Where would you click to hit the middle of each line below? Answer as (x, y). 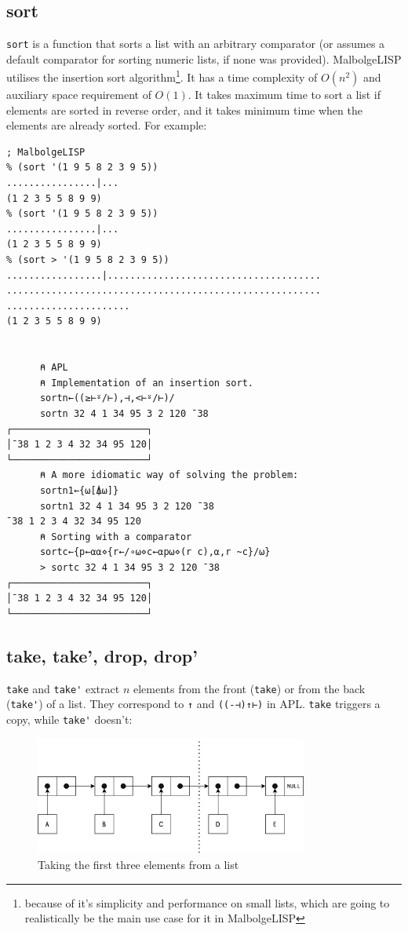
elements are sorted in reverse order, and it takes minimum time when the (184, 110)
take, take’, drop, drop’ (102, 655)
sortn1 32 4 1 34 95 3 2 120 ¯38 (127, 506)
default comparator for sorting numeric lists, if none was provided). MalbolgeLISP (204, 58)
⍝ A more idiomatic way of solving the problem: (169, 475)
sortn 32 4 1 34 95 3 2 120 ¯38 (124, 413)
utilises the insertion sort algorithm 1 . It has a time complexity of (162, 76)
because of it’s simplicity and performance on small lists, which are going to (207, 902)
